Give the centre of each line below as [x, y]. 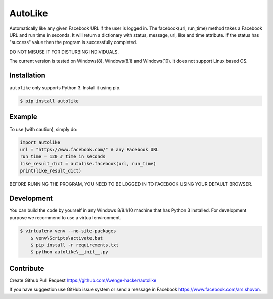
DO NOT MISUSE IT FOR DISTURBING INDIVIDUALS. [64, 52]
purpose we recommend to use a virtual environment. [65, 218]
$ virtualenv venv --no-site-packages [68, 231]
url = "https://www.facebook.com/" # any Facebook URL [89, 149]
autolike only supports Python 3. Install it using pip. [65, 88]
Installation [27, 75]
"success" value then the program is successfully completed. [73, 42]
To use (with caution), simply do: [43, 129]
